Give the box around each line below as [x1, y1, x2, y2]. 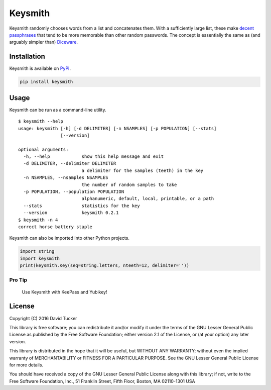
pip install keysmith [20, 79, 73, 85]
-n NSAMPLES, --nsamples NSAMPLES [23, 175, 108, 180]
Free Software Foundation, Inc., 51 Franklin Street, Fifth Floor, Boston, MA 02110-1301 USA [9, 378, 195, 384]
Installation [9, 52, 45, 61]
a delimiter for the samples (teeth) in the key [81, 167, 204, 173]
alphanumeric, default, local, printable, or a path [81, 196, 214, 202]
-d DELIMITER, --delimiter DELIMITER [23, 161, 116, 166]
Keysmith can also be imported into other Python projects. [9, 235, 130, 241]
